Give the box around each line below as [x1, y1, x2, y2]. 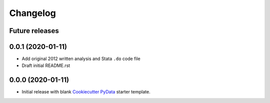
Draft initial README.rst [21, 62, 70, 68]
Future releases [9, 26, 59, 35]
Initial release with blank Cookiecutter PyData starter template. [21, 89, 150, 95]
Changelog [9, 7, 56, 18]
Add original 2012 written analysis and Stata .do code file [21, 55, 141, 62]
